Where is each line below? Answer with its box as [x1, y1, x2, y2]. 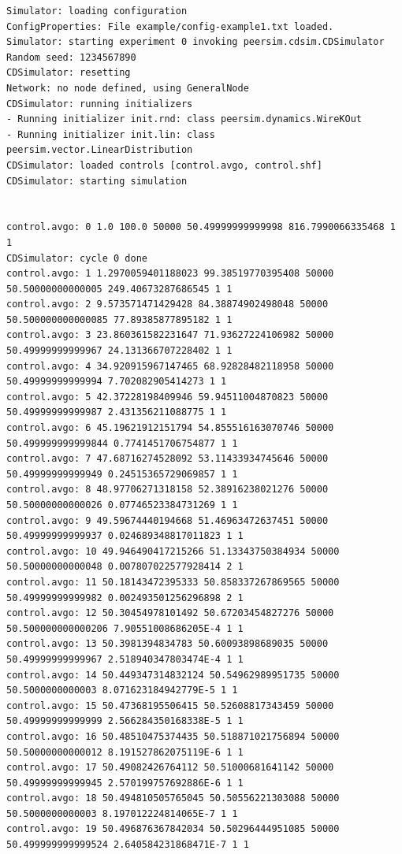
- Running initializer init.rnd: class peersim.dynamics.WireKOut [6, 113, 363, 125]
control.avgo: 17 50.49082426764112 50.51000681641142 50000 [6, 762, 334, 774]
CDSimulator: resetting [6, 67, 131, 79]
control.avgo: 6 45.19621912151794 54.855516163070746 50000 [6, 422, 334, 434]
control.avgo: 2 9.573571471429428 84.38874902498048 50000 [6, 299, 329, 310]
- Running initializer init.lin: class [6, 128, 215, 140]
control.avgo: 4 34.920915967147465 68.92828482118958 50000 [6, 360, 334, 372]
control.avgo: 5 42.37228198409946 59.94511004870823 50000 [6, 391, 329, 403]
